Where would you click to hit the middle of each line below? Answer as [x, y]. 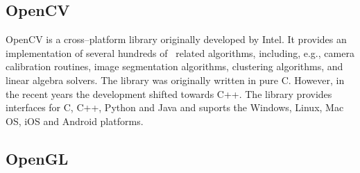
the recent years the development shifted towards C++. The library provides [169, 93]
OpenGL [37, 158]
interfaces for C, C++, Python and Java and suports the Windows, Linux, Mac [175, 107]
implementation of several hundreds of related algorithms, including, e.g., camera [180, 52]
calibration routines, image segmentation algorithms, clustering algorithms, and [174, 66]
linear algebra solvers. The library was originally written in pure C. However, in [175, 80]
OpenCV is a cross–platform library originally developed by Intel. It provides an [176, 39]
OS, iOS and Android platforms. [75, 121]
